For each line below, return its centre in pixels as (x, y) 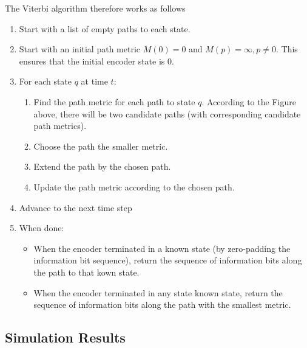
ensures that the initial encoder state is (92, 61)
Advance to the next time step (76, 207)
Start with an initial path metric (80, 49)
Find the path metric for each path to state (114, 101)
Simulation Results (65, 337)
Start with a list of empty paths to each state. (105, 28)
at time (94, 81)
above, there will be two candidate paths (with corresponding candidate (167, 113)
